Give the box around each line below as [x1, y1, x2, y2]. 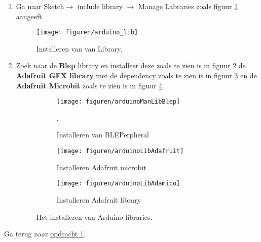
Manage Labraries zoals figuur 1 [138, 1, 238, 11]
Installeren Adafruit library [56, 194, 141, 205]
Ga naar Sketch [16, 1, 64, 11]
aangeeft [16, 11, 42, 21]
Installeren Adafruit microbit [56, 162, 146, 172]
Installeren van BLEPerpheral [56, 129, 150, 140]
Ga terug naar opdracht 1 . [4, 228, 86, 239]
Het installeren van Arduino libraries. [36, 211, 153, 222]
